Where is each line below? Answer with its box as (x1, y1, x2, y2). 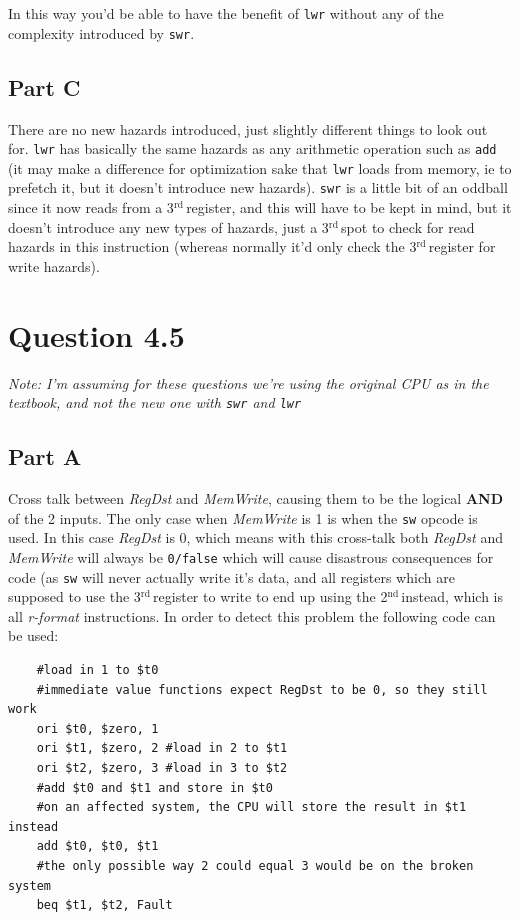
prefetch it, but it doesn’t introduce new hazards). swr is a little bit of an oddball (8, 177, 508, 198)
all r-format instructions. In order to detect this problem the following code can (8, 605, 496, 626)
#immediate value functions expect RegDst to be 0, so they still (36, 682, 488, 697)
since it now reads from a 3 (8, 197, 174, 218)
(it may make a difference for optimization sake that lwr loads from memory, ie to (8, 157, 512, 178)
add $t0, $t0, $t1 (36, 839, 159, 854)
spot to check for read (341, 216, 475, 237)
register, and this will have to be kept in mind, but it (186, 197, 512, 218)
